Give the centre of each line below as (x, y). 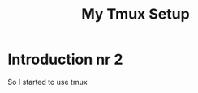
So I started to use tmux (47, 82)
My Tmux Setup (136, 14)
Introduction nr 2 (65, 59)
